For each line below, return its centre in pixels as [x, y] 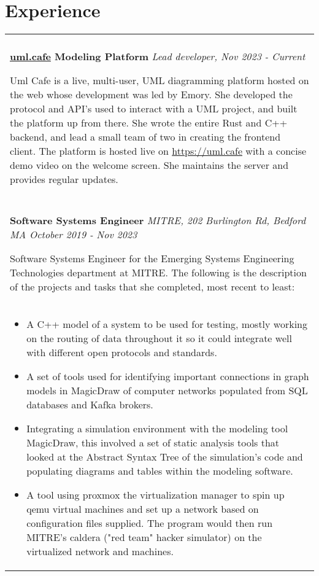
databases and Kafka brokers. [90, 405]
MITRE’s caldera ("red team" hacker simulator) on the [144, 537]
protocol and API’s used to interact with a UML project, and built [154, 109]
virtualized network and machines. [100, 551]
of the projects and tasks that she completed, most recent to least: [152, 287]
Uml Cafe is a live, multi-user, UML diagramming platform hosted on [159, 80]
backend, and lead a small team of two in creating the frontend [145, 137]
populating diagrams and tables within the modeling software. [160, 471]
